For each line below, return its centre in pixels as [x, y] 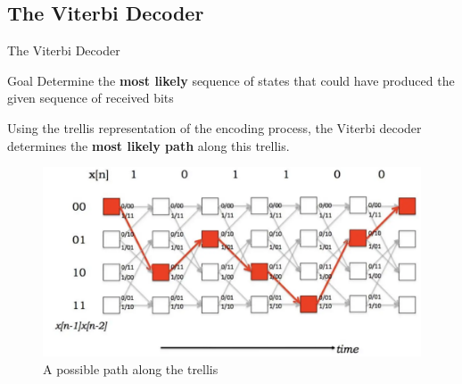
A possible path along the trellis [131, 368]
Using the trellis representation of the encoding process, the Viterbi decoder [214, 127]
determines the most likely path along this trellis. [148, 145]
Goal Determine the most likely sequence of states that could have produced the [231, 80]
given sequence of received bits [91, 98]
